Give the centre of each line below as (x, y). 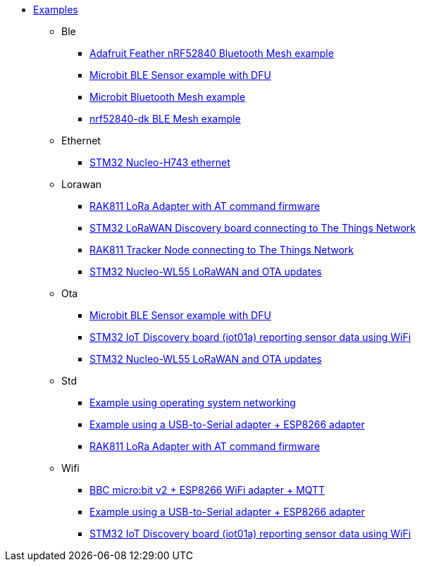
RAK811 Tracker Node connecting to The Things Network (222, 250)
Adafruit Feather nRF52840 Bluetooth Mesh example (212, 53)
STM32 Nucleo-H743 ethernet (160, 162)
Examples (56, 10)
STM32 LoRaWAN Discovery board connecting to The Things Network (253, 228)
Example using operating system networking (193, 403)
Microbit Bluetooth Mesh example (168, 97)
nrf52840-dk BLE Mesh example (165, 119)
